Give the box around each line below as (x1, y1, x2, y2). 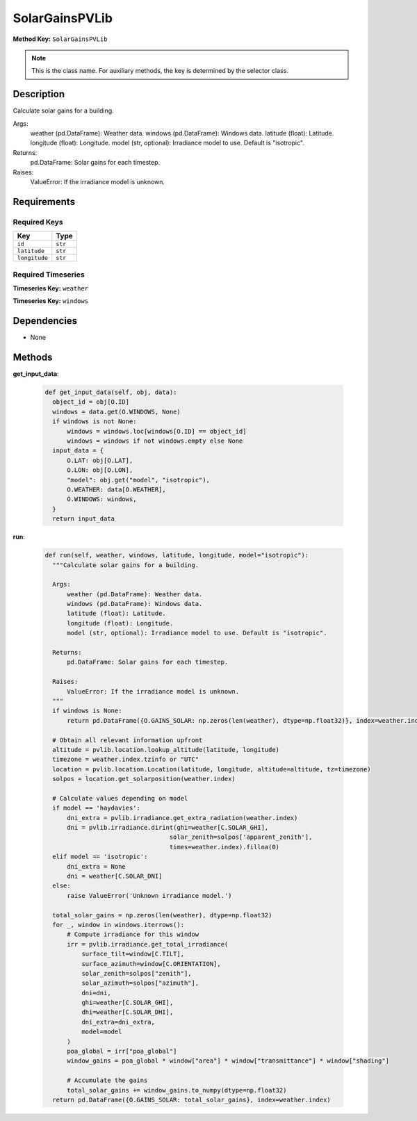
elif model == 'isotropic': (52, 853, 148, 861)
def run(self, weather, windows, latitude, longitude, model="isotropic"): (44, 551, 309, 559)
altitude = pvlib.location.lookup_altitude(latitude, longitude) (52, 746, 280, 753)
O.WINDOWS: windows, (67, 496, 137, 503)
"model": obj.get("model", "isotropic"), (67, 476, 210, 484)
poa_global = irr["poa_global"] (67, 1047, 177, 1056)
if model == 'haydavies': (52, 804, 140, 812)
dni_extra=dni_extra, (81, 1018, 156, 1026)
